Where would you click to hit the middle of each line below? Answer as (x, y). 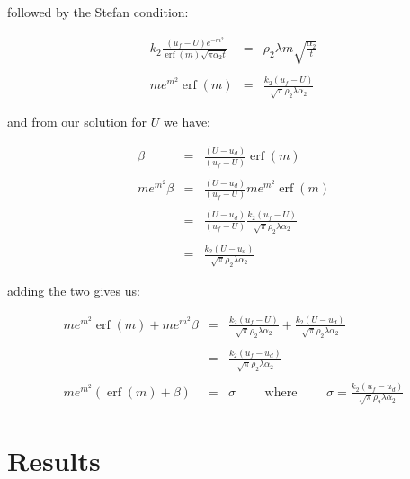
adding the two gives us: (74, 291)
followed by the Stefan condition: (98, 12)
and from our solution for (77, 122)
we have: (187, 122)
